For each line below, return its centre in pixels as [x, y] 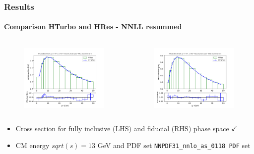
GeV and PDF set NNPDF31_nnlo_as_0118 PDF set [174, 145]
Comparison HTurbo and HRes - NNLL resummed [93, 26]
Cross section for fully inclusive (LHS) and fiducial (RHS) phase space [122, 128]
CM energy [32, 145]
